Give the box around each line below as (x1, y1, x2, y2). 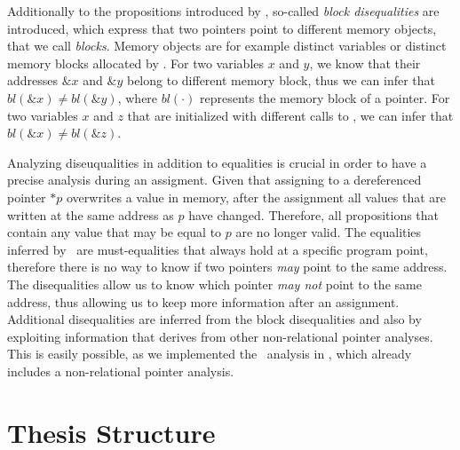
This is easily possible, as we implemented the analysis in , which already (7, 344, 412, 363)
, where (117, 88, 158, 107)
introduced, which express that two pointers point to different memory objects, (7, 19, 437, 37)
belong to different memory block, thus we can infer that (126, 71, 436, 90)
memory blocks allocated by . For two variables (7, 53, 265, 72)
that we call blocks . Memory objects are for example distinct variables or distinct (7, 36, 447, 55)
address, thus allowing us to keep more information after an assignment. (7, 292, 400, 311)
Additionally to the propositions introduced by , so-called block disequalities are (7, 2, 440, 20)
